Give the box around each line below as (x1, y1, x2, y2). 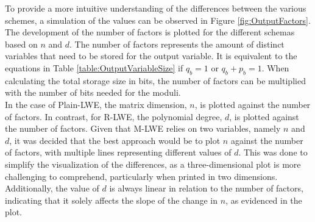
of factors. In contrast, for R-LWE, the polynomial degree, (5, 110, 222, 123)
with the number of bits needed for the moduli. (5, 86, 181, 99)
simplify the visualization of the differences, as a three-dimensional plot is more (5, 157, 301, 170)
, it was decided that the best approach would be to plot (9, 134, 221, 146)
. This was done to (238, 146, 308, 159)
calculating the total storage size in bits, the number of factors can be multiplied (5, 74, 306, 87)
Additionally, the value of (5, 182, 99, 195)
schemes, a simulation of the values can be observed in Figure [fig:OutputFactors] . (5, 13, 311, 26)
